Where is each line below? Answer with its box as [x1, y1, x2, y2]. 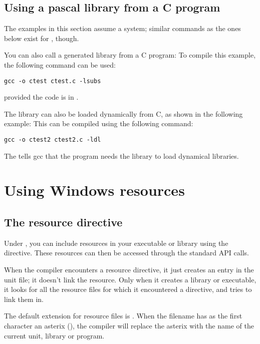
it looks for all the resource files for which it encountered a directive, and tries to [4, 284, 252, 294]
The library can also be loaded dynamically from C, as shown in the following [4, 108, 243, 119]
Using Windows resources [4, 180, 185, 200]
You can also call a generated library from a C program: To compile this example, [4, 50, 256, 60]
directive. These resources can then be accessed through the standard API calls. [4, 247, 249, 258]
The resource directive [4, 214, 123, 230]
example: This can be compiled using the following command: [4, 118, 193, 129]
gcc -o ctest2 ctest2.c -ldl [4, 136, 101, 144]
